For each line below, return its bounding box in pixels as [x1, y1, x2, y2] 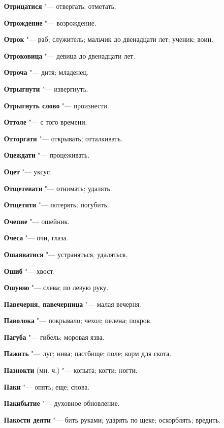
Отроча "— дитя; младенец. [4, 67, 89, 77]
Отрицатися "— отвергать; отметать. [4, 1, 116, 11]
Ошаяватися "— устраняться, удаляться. [4, 249, 128, 259]
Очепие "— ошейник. [4, 216, 70, 226]
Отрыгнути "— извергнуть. [4, 83, 88, 94]
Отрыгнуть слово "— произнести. [4, 100, 109, 110]
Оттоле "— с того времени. [4, 117, 87, 127]
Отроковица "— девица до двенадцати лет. [4, 50, 135, 61]
